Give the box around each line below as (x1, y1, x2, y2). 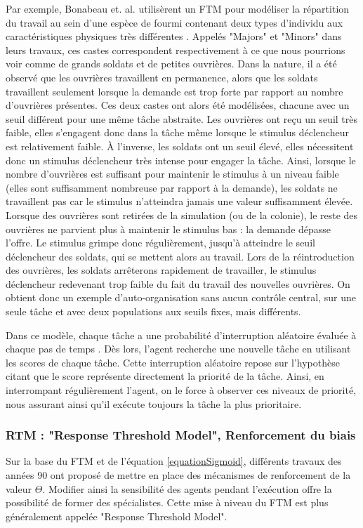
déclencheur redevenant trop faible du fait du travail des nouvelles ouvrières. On (6, 276, 350, 291)
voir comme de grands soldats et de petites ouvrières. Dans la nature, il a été (6, 56, 337, 71)
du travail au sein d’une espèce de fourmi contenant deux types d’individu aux (6, 15, 343, 29)
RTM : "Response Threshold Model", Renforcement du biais (6, 426, 356, 444)
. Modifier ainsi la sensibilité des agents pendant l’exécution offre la (42, 481, 332, 496)
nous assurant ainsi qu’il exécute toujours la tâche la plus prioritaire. (6, 396, 302, 411)
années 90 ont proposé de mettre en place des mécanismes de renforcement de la (6, 468, 351, 482)
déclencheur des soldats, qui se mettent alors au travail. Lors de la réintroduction (6, 249, 355, 263)
